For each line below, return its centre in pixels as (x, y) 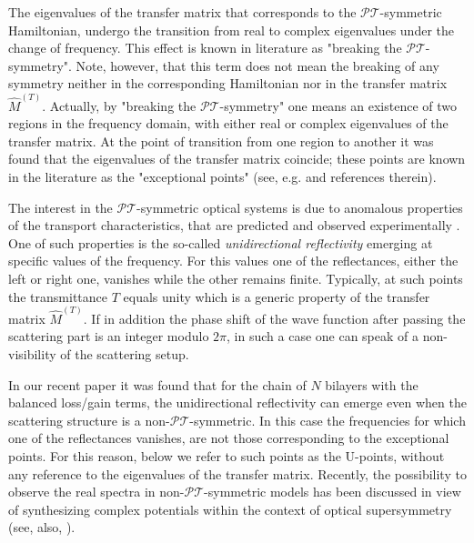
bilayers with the (372, 384)
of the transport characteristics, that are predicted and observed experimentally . (234, 225)
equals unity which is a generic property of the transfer (277, 296)
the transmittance (58, 296)
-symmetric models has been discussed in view (333, 492)
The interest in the (61, 207)
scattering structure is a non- (89, 420)
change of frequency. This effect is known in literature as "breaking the (205, 48)
